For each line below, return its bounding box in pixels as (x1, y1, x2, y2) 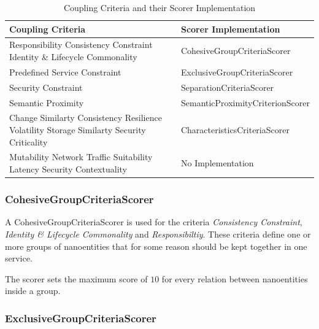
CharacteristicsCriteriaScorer (180, 123, 290, 136)
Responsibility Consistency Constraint (9, 38, 153, 51)
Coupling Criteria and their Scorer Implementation (63, 1, 256, 14)
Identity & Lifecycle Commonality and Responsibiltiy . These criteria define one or (5, 227, 311, 240)
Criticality (9, 135, 48, 148)
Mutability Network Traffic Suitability (9, 150, 153, 163)
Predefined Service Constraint (9, 65, 121, 78)
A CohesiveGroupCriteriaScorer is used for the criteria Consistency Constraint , (5, 215, 302, 228)
